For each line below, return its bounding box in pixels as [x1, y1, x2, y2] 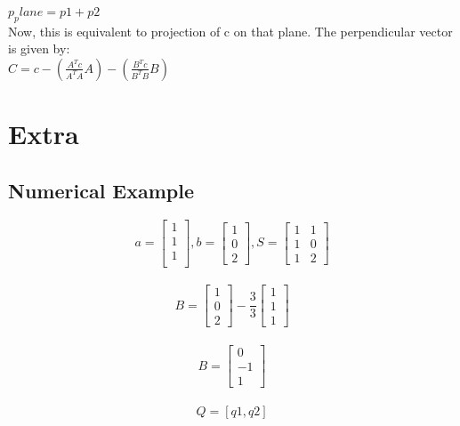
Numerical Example [8, 176, 195, 204]
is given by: [8, 39, 70, 58]
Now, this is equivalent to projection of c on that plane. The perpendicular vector [8, 21, 453, 40]
